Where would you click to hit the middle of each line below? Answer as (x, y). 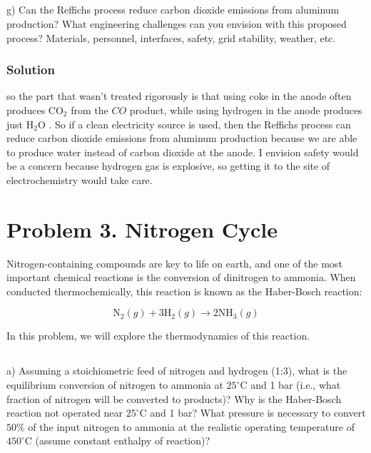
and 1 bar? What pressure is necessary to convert (258, 413)
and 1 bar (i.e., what (296, 385)
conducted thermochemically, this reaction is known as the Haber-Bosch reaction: (184, 291)
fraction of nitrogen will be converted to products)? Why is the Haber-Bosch (174, 398)
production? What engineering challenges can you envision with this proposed (177, 23)
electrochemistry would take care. (80, 179)
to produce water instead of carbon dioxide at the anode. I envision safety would (183, 152)
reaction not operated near (65, 413)
